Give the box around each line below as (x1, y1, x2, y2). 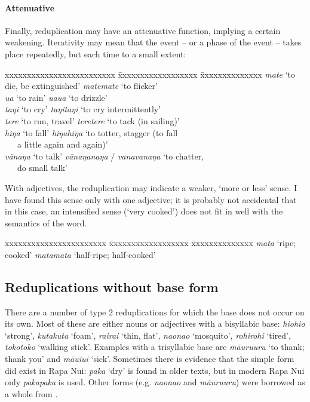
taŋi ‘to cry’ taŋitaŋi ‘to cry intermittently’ (5, 103, 161, 115)
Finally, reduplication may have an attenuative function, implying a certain (5, 24, 281, 36)
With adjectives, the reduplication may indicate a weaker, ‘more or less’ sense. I (5, 181, 297, 194)
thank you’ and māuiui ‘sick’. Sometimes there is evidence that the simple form (5, 352, 294, 365)
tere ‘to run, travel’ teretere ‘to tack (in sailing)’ (5, 114, 180, 127)
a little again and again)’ (17, 138, 108, 151)
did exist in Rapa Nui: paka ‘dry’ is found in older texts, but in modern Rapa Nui (5, 364, 305, 376)
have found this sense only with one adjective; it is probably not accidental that (5, 193, 297, 205)
